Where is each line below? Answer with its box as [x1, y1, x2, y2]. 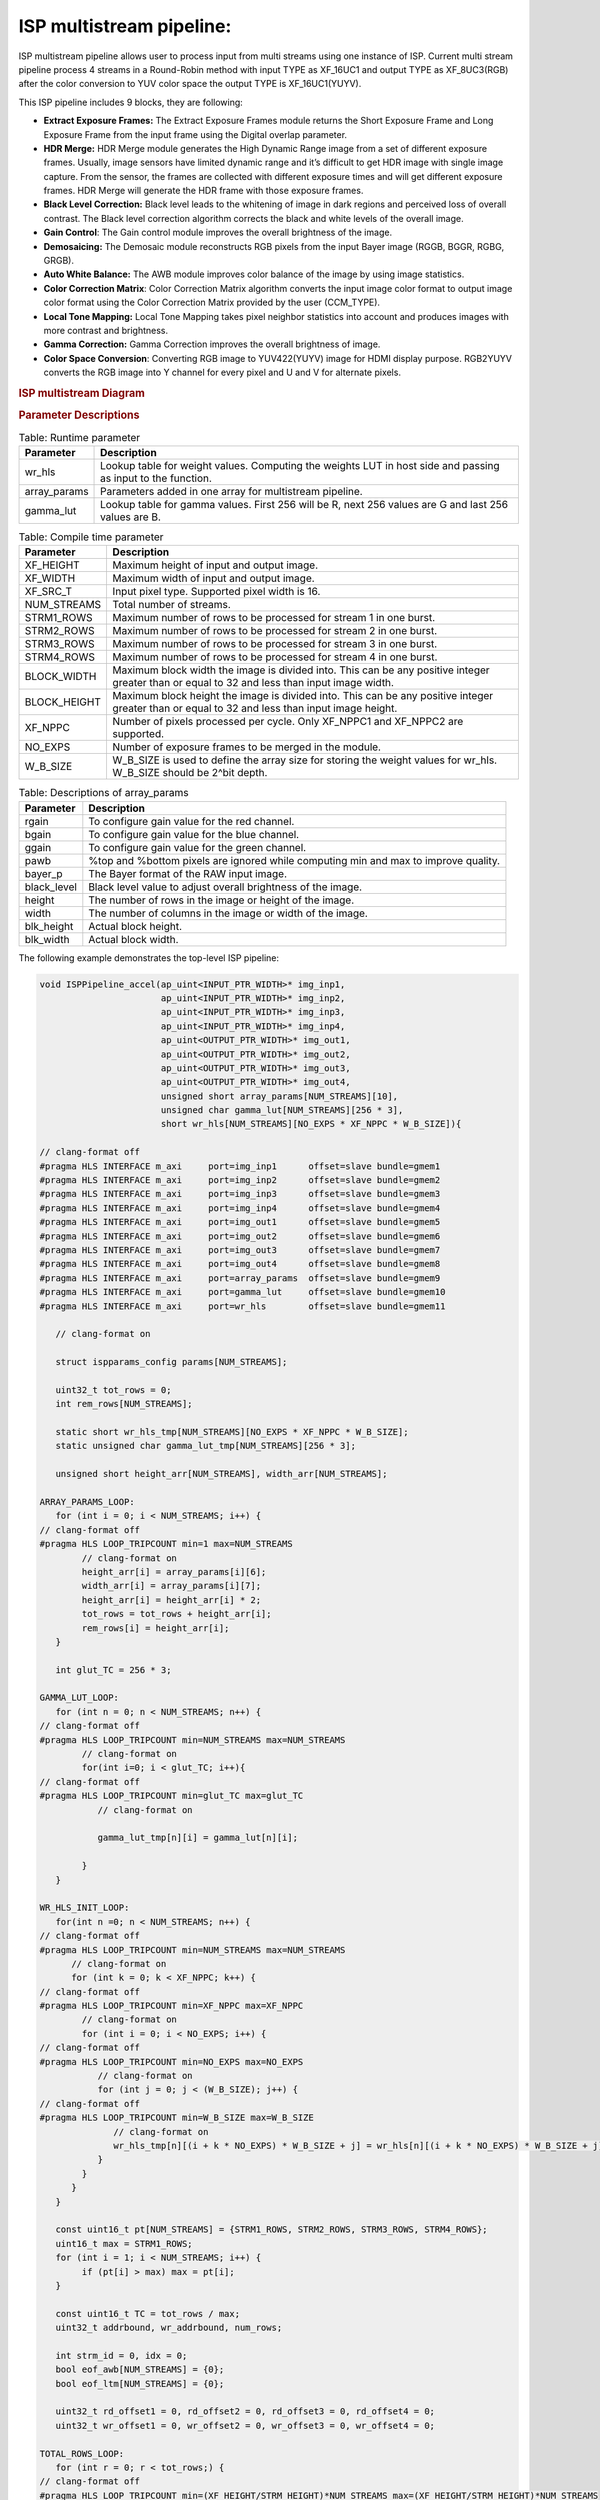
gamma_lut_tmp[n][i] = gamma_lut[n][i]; [97, 1832, 299, 1844]
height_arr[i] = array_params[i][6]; [81, 1566, 267, 1577]
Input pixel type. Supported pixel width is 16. [112, 585, 321, 599]
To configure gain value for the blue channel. [88, 827, 300, 841]
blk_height [24, 919, 74, 933]
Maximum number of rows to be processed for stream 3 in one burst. [112, 637, 438, 651]
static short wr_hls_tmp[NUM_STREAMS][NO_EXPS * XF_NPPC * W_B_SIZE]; [55, 1426, 409, 1438]
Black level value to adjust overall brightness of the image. [88, 880, 363, 894]
